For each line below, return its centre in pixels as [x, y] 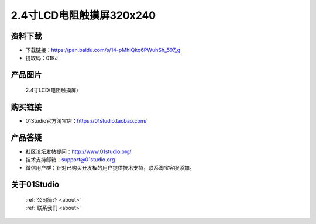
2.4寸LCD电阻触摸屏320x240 [83, 15]
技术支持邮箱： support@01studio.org [70, 160]
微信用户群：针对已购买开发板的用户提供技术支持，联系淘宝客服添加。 [110, 168]
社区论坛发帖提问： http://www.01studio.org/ [78, 151]
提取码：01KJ [42, 58]
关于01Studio [35, 185]
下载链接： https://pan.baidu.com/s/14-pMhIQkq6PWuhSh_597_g [103, 50]
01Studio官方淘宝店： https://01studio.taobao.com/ [86, 120]
